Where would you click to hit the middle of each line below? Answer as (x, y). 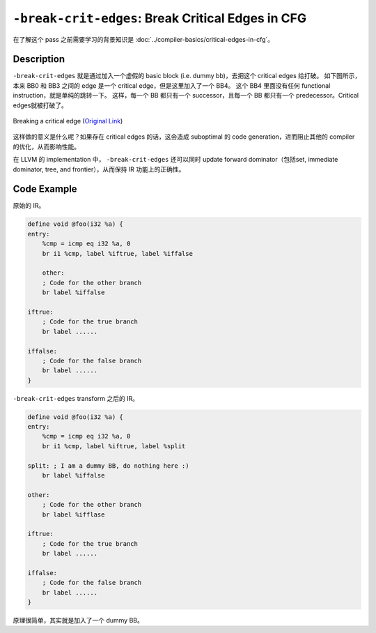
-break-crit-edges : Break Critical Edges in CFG (159, 18)
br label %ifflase (73, 514)
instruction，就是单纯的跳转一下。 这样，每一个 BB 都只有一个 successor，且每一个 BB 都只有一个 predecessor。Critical (186, 96)
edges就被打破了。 (40, 105)
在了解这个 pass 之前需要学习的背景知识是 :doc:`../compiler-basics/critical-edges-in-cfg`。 (143, 39)
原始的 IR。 (29, 206)
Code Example (45, 189)
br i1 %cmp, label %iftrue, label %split (114, 446)
